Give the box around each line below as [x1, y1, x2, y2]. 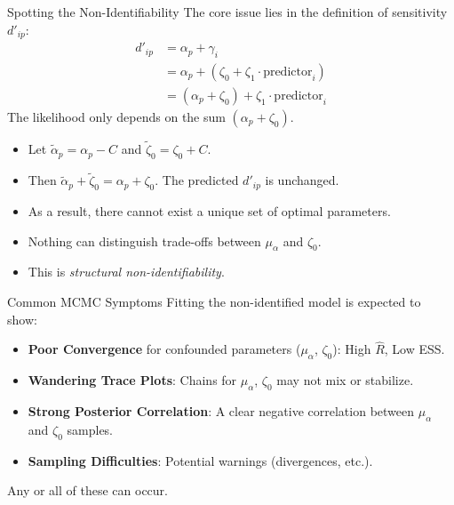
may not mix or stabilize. [276, 371, 414, 389]
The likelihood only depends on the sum [7, 107, 226, 125]
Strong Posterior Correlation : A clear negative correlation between [28, 401, 415, 420]
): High [332, 340, 371, 358]
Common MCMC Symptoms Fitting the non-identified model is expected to [7, 292, 421, 310]
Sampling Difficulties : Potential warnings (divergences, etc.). [28, 451, 373, 469]
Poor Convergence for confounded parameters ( [28, 340, 301, 358]
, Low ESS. [384, 340, 445, 358]
